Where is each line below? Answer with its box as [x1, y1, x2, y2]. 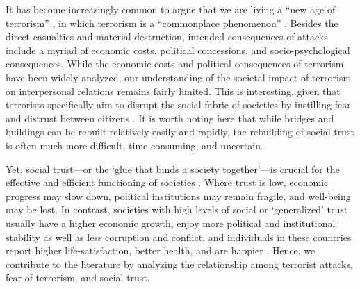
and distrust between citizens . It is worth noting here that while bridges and [6, 110, 334, 125]
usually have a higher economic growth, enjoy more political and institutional [6, 215, 336, 230]
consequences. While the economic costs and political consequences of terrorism [6, 56, 344, 71]
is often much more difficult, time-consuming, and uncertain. [6, 138, 263, 152]
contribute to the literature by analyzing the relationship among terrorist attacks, [6, 256, 353, 271]
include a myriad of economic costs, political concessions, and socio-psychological [6, 42, 350, 57]
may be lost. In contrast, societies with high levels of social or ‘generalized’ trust [6, 202, 348, 217]
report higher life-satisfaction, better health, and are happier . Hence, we [6, 243, 316, 258]
